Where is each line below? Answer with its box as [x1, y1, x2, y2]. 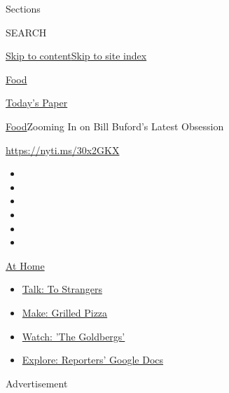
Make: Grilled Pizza [22, 305, 108, 319]
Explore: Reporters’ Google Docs [22, 352, 164, 367]
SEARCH [6, 25, 47, 39]
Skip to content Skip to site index [6, 48, 147, 63]
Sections [6, 1, 41, 15]
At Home [6, 258, 45, 273]
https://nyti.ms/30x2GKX [6, 142, 120, 157]
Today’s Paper [6, 95, 68, 110]
